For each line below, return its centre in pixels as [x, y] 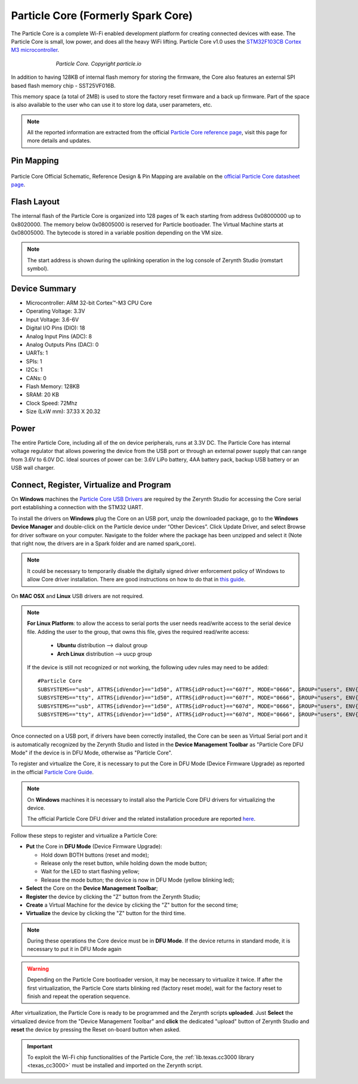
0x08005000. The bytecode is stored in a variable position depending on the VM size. [117, 232]
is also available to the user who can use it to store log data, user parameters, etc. [112, 105]
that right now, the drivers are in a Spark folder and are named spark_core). [104, 544]
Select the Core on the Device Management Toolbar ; [92, 888]
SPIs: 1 [34, 361]
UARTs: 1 [37, 353]
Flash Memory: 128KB [53, 386]
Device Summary [44, 289]
